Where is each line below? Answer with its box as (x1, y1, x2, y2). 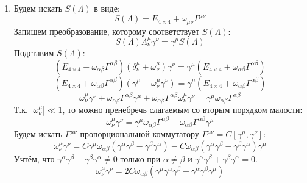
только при (120, 152, 161, 165)
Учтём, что (13, 152, 55, 165)
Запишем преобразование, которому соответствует (13, 24, 200, 37)
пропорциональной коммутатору (80, 127, 199, 140)
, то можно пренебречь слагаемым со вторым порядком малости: (62, 103, 303, 116)
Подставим (13, 46, 54, 59)
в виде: (94, 2, 120, 14)
